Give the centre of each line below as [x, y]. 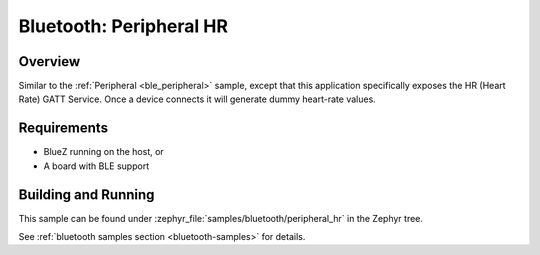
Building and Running [86, 194]
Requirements [63, 128]
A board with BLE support [96, 166]
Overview [49, 61]
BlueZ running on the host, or [103, 152]
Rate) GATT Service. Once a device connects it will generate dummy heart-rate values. [197, 99]
